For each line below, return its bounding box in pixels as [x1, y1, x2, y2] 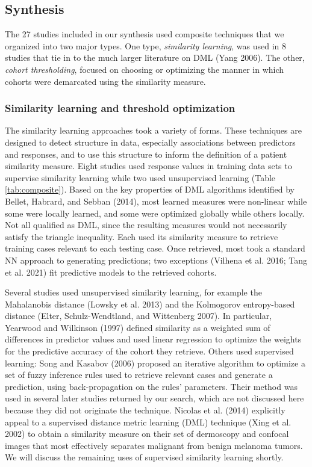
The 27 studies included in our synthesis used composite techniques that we [5, 28, 284, 40]
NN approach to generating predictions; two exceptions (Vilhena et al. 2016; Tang [5, 253, 307, 266]
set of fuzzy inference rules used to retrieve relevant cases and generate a [5, 368, 273, 381]
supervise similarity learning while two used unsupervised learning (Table [5, 171, 276, 184]
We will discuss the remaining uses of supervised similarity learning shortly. [5, 451, 284, 463]
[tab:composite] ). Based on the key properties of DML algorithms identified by [5, 183, 295, 196]
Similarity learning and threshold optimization [5, 101, 236, 116]
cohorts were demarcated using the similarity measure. [5, 75, 206, 87]
